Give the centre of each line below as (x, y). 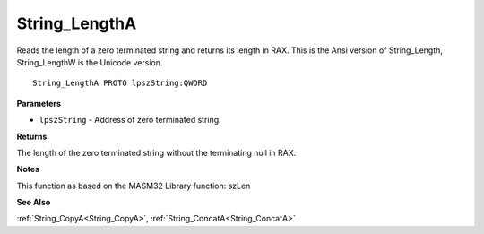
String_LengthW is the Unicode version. (90, 62)
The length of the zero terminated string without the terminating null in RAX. (156, 152)
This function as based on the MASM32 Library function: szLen (134, 186)
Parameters (39, 103)
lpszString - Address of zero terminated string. (130, 120)
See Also (34, 203)
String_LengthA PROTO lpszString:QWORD (120, 83)
